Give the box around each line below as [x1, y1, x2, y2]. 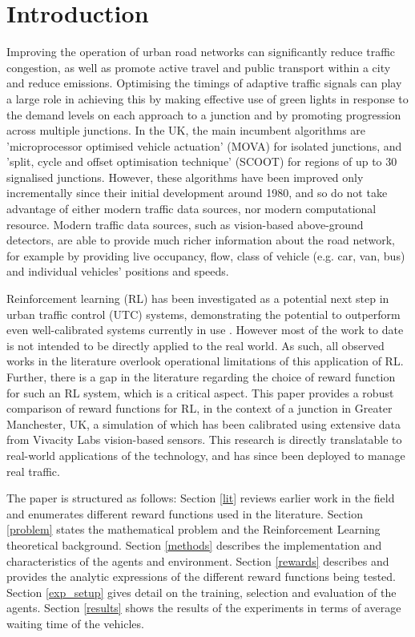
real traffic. [6, 462, 60, 479]
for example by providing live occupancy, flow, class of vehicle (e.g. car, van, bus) [6, 247, 405, 264]
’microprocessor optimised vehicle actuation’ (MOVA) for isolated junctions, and [6, 137, 402, 154]
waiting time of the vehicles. [6, 615, 144, 631]
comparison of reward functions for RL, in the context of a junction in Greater [6, 400, 393, 417]
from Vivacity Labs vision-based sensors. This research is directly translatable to [6, 431, 402, 448]
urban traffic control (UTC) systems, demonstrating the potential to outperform [6, 305, 401, 322]
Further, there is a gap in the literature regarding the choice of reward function [6, 369, 396, 385]
